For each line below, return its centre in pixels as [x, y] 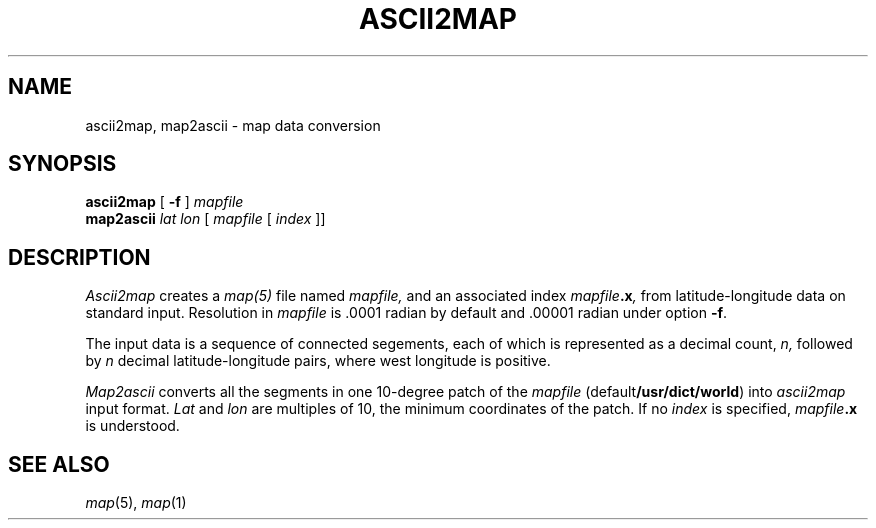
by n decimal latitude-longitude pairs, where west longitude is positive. [318, 361]
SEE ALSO [59, 464]
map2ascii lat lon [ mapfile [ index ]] [205, 219]
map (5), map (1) [136, 503]
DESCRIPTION [79, 257]
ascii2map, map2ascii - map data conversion [233, 125]
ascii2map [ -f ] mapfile [164, 202]
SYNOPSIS [62, 164]
